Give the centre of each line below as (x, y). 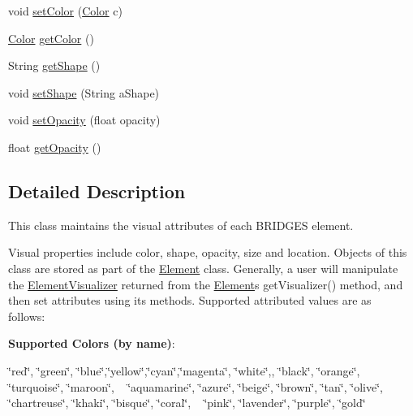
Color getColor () (51, 38)
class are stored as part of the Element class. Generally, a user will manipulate (203, 268)
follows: (27, 316)
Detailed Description (97, 191)
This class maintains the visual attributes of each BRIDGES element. (181, 225)
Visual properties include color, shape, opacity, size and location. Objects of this (208, 252)
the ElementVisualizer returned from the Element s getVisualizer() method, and (206, 284)
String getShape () (54, 65)
